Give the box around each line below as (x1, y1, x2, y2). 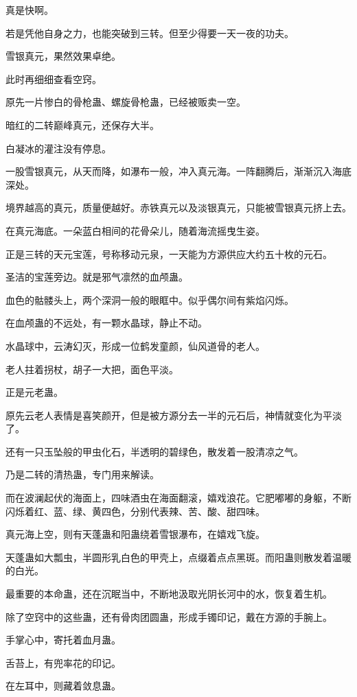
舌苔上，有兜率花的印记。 (5, 655, 121, 670)
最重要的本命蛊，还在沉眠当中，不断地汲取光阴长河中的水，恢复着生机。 (5, 587, 332, 601)
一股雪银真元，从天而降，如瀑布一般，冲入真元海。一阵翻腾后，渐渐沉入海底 (5, 164, 352, 178)
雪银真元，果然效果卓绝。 (5, 49, 121, 63)
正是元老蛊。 (5, 385, 63, 399)
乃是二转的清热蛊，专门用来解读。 (5, 467, 159, 482)
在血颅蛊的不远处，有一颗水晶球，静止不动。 (5, 316, 207, 330)
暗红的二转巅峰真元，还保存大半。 (5, 117, 159, 132)
